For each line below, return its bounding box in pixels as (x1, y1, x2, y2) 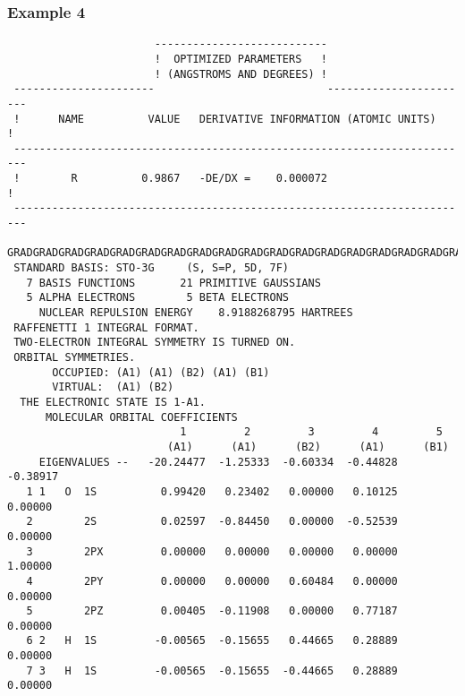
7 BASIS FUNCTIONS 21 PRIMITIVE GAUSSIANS (26, 276, 321, 289)
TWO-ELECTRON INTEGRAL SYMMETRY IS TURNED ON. (13, 336, 296, 349)
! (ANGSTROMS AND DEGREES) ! (154, 67, 327, 81)
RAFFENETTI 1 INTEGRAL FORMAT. (13, 321, 199, 334)
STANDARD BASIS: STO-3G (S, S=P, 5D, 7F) (13, 262, 289, 275)
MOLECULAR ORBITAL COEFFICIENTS (45, 410, 238, 424)
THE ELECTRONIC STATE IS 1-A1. (20, 395, 206, 408)
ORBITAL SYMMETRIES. (13, 351, 136, 364)
